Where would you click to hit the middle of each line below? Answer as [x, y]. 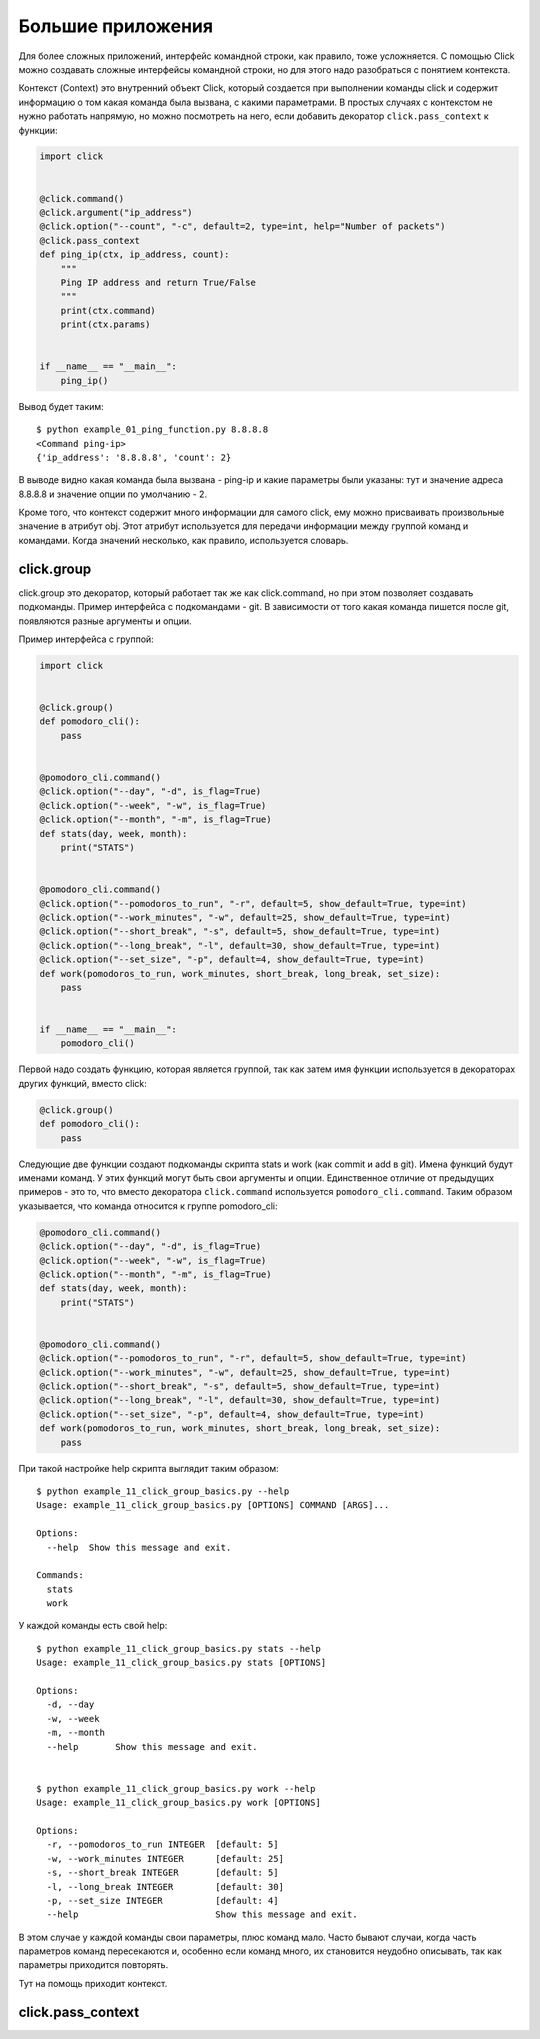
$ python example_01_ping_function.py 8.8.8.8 [152, 429]
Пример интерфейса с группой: [86, 639]
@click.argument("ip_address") [116, 213]
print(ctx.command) [108, 310]
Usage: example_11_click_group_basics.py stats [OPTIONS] [181, 1663]
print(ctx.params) [105, 324]
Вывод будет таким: [61, 406]
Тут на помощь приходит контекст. [93, 1983]
